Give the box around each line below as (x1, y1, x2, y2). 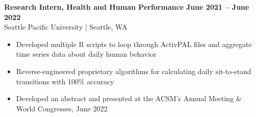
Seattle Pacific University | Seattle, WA (4, 21, 127, 32)
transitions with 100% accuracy (16, 76, 114, 86)
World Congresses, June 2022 (16, 103, 108, 113)
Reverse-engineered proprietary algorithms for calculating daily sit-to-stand (16, 65, 251, 76)
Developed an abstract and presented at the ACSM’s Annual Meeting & (16, 93, 242, 104)
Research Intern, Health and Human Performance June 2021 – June (4, 2, 249, 12)
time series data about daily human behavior (16, 49, 157, 59)
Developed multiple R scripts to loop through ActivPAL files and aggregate (16, 38, 252, 49)
